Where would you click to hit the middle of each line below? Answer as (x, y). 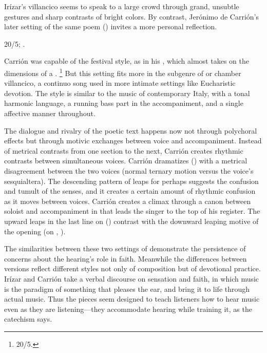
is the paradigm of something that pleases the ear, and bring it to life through (127, 289)
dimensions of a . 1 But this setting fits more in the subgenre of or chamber (123, 72)
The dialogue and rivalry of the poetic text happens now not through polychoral (131, 130)
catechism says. (28, 319)
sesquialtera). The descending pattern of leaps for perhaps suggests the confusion (131, 181)
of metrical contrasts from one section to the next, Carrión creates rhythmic (124, 150)
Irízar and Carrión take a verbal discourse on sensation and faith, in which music (132, 278)
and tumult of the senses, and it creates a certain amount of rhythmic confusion (130, 191)
